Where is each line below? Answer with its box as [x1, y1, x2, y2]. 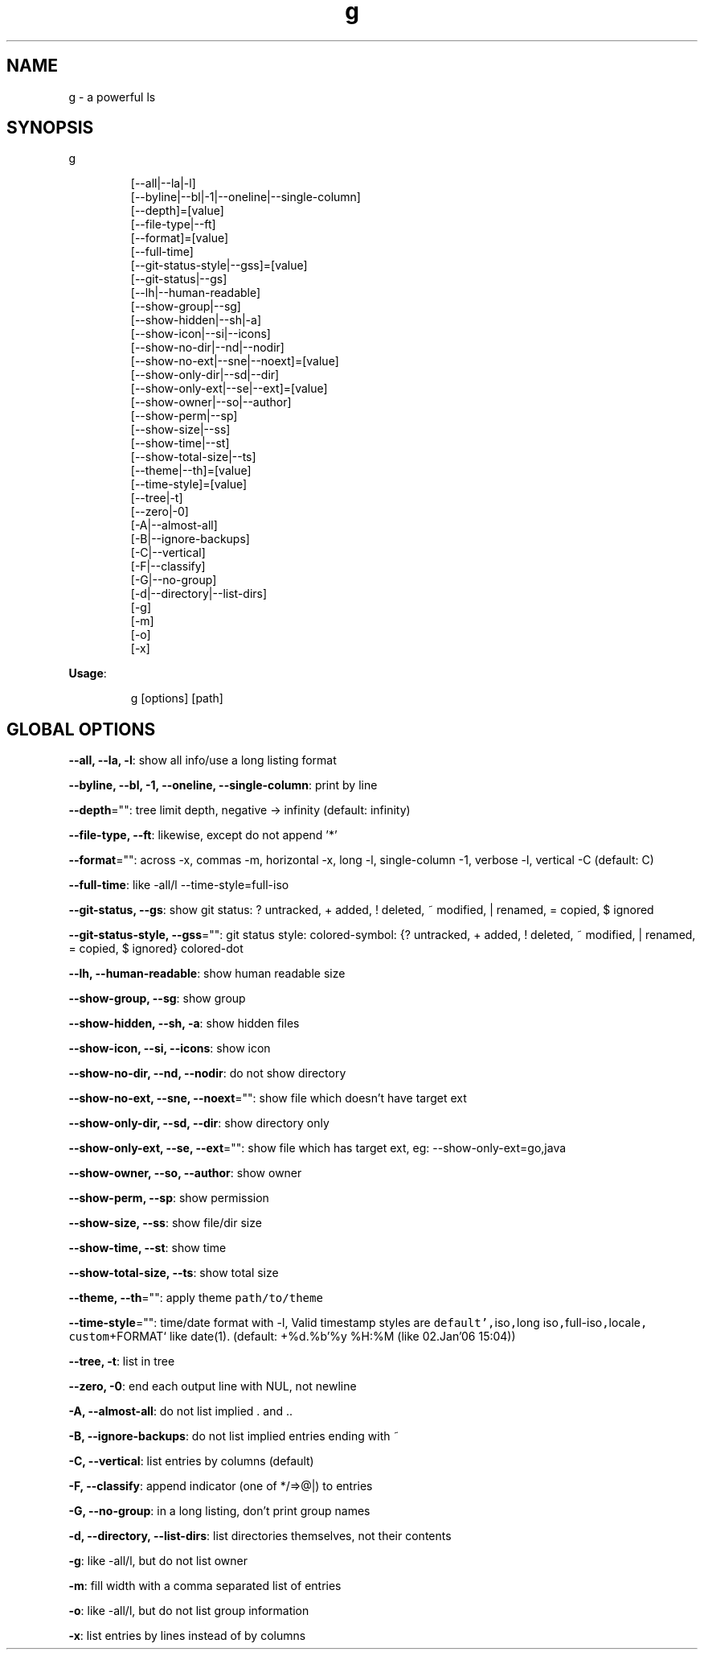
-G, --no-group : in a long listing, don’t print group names [68, 1504, 370, 1518]
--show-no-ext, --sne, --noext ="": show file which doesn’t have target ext [68, 1091, 467, 1106]
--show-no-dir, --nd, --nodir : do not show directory [68, 1066, 346, 1081]
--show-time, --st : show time [68, 1241, 227, 1255]
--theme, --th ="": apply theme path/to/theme [68, 1291, 323, 1305]
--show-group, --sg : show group [68, 991, 246, 1006]
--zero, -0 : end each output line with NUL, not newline [68, 1379, 357, 1394]
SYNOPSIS [6, 117, 94, 138]
